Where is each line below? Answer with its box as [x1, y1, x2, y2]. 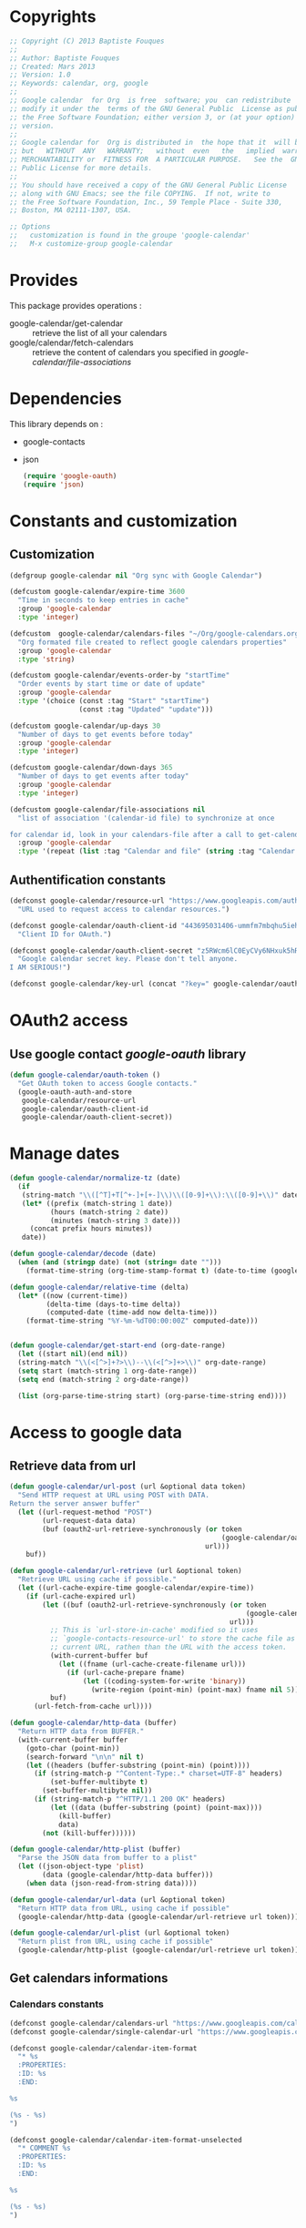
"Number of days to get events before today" [17, 730, 194, 739]
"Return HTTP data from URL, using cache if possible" [17, 1904, 230, 1913]
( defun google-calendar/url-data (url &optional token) [9, 1895, 226, 1905]
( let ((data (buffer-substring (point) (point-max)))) [49, 1803, 262, 1812]
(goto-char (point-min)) [25, 1743, 120, 1753]
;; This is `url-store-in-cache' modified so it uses [49, 1626, 259, 1635]
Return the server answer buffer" [9, 1499, 141, 1508]
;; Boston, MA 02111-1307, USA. [9, 206, 132, 215]
